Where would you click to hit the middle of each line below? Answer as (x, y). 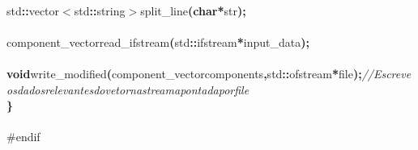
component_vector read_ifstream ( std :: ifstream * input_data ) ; (158, 42)
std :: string (100, 10)
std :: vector (33, 10)
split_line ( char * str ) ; (193, 10)
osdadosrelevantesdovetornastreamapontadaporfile (128, 89)
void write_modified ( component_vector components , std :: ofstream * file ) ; (184, 73)
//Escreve (386, 73)
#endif (23, 137)
